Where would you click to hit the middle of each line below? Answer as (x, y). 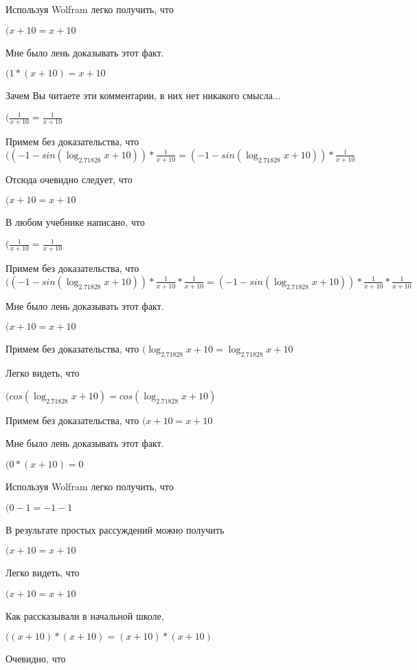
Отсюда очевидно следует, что (69, 179)
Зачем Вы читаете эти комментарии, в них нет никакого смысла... (143, 95)
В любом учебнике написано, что (75, 222)
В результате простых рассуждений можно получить (115, 529)
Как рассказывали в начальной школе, (85, 615)
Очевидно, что (36, 659)
